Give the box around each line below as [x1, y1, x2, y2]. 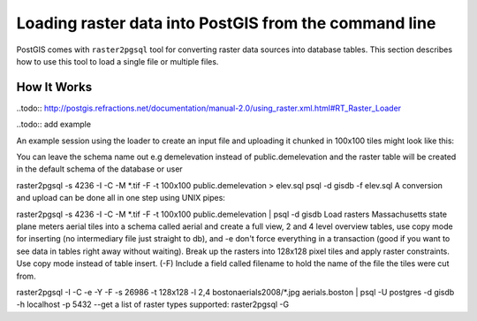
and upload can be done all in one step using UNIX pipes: [16, 193, 225, 203]
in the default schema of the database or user [16, 164, 183, 174]
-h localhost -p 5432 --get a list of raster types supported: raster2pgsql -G [16, 299, 290, 310]
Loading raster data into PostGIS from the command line [16, 13, 436, 33]
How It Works [16, 80, 93, 95]
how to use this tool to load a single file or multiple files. [16, 56, 219, 66]
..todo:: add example [16, 119, 92, 130]
